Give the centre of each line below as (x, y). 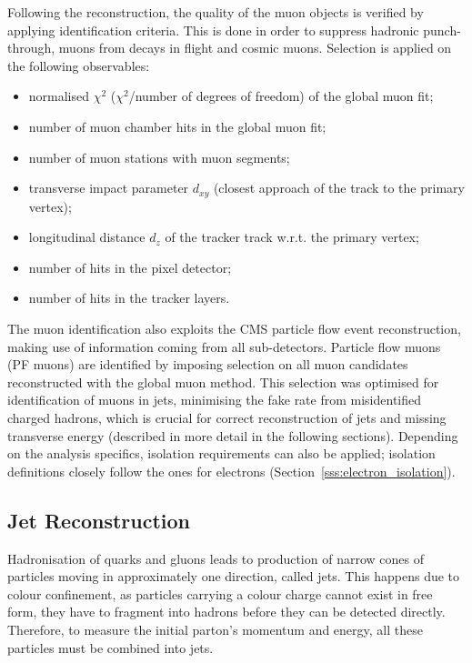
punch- (442, 30)
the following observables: (79, 65)
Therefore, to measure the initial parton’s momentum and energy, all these (215, 629)
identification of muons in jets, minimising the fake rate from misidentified (215, 400)
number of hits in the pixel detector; (130, 267)
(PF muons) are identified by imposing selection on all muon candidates (208, 364)
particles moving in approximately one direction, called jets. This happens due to (234, 576)
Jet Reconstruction (99, 520)
